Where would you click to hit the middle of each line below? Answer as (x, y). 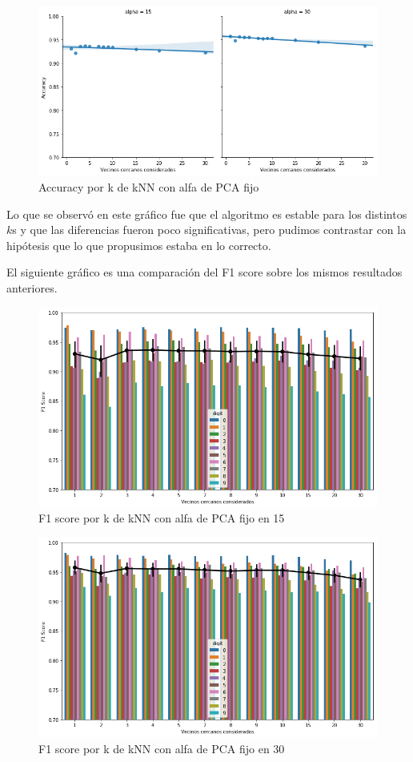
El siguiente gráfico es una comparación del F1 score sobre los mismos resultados (204, 272)
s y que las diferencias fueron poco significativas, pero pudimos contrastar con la (209, 230)
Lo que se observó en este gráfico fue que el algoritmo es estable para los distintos (207, 214)
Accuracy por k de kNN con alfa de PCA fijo (149, 186)
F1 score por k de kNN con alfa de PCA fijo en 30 (162, 748)
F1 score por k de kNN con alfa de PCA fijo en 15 (162, 518)
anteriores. (32, 287)
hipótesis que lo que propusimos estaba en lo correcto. (139, 245)
